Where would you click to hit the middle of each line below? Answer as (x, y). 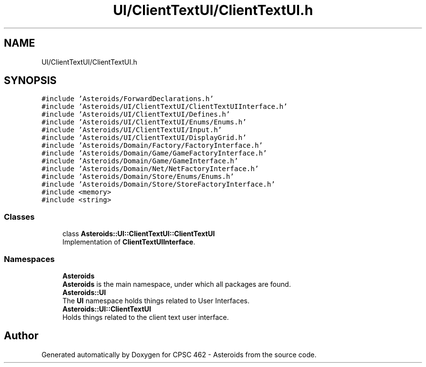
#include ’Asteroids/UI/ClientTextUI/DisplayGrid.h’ (144, 138)
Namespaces (29, 259)
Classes (19, 217)
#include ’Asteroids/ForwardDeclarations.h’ (128, 99)
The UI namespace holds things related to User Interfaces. (156, 300)
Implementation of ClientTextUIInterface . (129, 242)
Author (21, 336)
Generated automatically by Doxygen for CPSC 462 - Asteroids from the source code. (179, 354)
